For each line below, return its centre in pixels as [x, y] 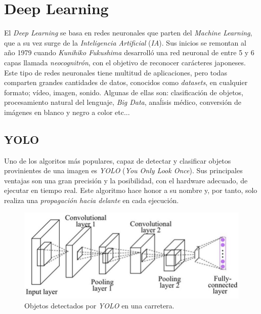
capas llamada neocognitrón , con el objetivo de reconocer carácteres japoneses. [125, 62]
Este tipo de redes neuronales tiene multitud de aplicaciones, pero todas [116, 72]
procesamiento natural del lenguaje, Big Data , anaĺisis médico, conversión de [123, 102]
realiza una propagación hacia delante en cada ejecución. [92, 200]
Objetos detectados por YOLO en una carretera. [99, 305]
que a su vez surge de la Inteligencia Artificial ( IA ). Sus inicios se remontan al [125, 42]
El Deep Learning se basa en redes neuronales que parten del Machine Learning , [128, 33]
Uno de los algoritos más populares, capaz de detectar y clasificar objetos [118, 160]
